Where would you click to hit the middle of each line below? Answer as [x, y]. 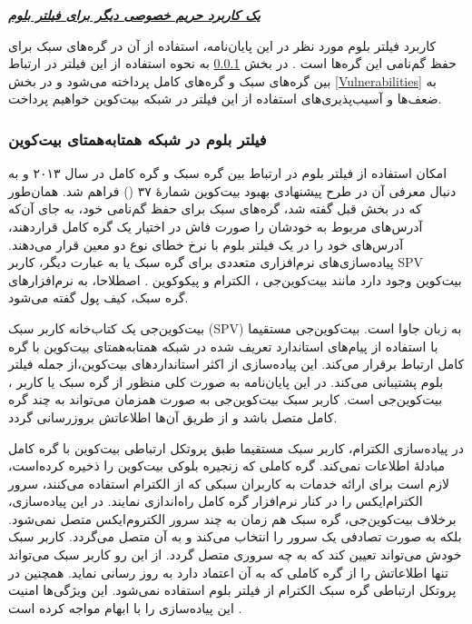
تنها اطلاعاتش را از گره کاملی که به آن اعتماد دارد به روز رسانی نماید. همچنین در [228, 572]
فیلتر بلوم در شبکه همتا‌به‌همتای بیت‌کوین [138, 139]
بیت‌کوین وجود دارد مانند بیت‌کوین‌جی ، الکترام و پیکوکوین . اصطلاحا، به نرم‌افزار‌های [235, 279]
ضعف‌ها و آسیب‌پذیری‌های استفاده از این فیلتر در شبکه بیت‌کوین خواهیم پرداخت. [225, 99]
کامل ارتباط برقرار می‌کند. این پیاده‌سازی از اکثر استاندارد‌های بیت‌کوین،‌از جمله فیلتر [236, 364]
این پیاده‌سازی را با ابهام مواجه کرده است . [125, 607]
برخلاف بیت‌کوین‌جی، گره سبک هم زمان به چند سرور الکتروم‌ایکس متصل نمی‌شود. [232, 518]
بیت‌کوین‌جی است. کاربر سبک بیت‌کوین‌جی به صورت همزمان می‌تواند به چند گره [226, 399]
